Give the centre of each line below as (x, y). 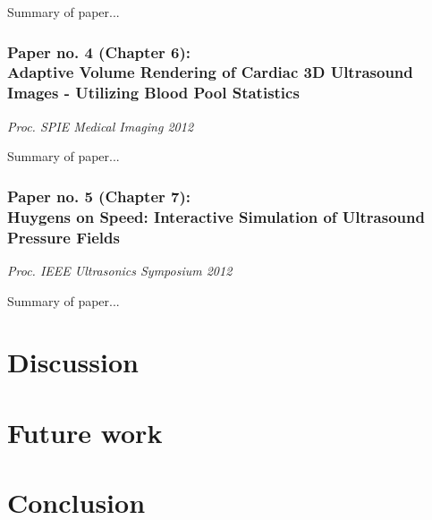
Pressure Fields (64, 237)
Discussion (73, 362)
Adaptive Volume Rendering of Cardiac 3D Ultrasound (210, 72)
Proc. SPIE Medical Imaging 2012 (101, 126)
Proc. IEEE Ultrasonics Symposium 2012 (120, 270)
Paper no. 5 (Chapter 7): (99, 196)
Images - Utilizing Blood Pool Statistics (153, 93)
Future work (85, 432)
